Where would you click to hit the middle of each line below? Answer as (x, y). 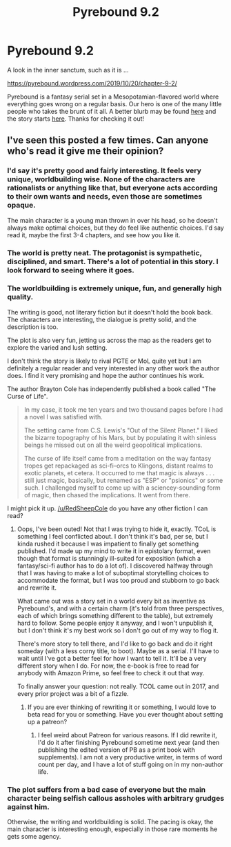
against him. (28, 806)
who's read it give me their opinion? (86, 151)
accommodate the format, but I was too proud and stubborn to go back (118, 580)
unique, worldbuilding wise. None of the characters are (101, 179)
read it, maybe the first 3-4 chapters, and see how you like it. (94, 235)
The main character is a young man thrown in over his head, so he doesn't (113, 220)
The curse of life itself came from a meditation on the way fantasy (118, 458)
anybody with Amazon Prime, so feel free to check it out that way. (111, 672)
